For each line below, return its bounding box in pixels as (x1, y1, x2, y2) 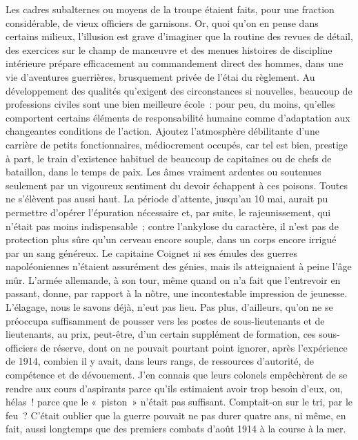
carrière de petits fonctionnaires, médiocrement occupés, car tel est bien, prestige (6, 137, 348, 151)
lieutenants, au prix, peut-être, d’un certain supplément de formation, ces (6, 327, 316, 341)
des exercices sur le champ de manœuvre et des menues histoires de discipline (6, 42, 332, 57)
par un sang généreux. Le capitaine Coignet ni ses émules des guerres (6, 245, 298, 260)
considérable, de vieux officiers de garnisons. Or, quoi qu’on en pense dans (6, 15, 319, 30)
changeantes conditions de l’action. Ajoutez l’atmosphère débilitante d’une (6, 124, 319, 138)
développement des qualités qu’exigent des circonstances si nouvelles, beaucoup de (6, 83, 352, 97)
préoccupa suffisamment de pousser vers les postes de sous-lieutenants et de (6, 313, 325, 327)
